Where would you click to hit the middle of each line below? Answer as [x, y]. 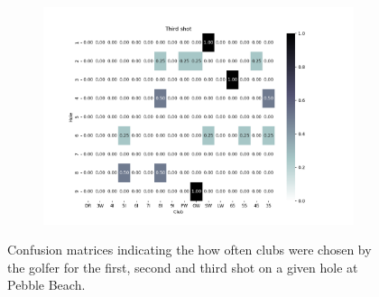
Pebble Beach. [46, 285]
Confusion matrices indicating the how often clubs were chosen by [189, 250]
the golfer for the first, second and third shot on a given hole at [183, 267]
